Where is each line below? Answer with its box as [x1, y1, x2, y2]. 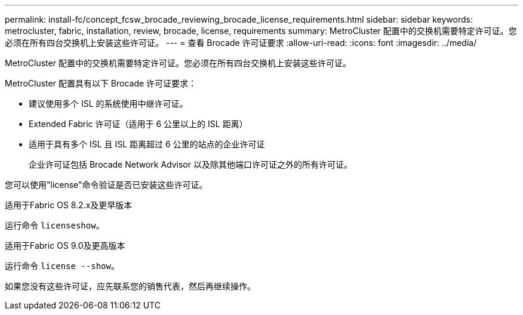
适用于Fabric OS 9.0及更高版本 [5, 240, 125, 251]
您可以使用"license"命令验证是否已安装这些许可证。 [5, 180, 208, 190]
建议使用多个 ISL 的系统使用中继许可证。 [29, 98, 188, 109]
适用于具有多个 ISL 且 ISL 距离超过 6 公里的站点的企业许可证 [29, 139, 265, 149]
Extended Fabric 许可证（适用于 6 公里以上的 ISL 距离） [29, 119, 248, 129]
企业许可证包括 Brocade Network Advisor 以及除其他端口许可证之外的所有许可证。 [29, 159, 352, 169]
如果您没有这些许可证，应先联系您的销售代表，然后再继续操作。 [5, 281, 256, 291]
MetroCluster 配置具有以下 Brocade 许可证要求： [5, 78, 197, 88]
